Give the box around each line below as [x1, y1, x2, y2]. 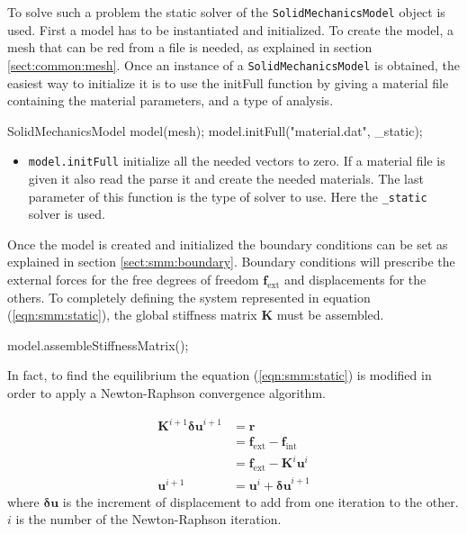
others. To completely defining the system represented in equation [7, 287, 371, 306]
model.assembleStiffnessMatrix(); [7, 335, 189, 354]
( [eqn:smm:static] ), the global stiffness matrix [7, 305, 257, 324]
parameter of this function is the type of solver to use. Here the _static [28, 186, 427, 205]
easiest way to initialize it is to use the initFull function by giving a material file [7, 73, 449, 92]
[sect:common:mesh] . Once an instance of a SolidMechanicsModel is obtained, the [7, 55, 461, 74]
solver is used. [28, 204, 105, 223]
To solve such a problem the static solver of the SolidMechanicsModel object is [7, 3, 445, 21]
